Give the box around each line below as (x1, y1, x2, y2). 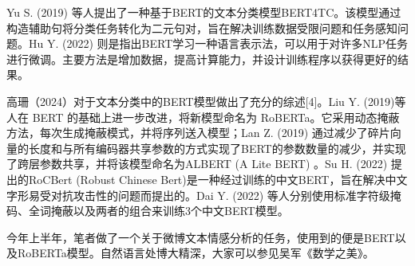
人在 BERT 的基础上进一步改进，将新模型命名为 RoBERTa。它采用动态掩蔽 (6, 108, 400, 125)
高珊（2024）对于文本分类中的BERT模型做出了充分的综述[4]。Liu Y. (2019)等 (6, 92, 406, 109)
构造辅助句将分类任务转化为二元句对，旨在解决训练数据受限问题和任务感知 (6, 19, 397, 36)
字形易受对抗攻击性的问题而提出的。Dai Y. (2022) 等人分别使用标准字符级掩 (6, 186, 401, 203)
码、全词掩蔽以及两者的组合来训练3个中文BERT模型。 (6, 202, 289, 219)
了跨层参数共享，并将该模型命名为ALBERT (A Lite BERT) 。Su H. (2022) (6, 155, 388, 172)
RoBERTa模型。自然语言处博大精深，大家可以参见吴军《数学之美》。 (17, 244, 374, 261)
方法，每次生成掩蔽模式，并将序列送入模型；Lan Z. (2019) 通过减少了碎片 (6, 124, 390, 141)
